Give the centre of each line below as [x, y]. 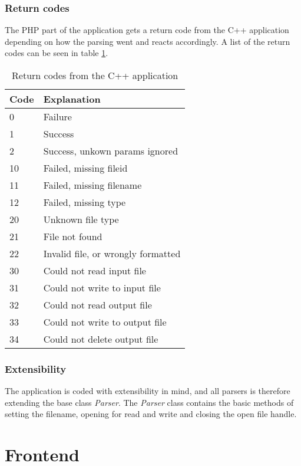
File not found [73, 236]
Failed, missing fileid [85, 168]
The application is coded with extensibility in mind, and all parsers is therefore [148, 391]
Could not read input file [95, 270]
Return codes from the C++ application [95, 75]
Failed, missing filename [92, 185]
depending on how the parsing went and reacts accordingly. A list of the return [148, 41]
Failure [57, 116]
